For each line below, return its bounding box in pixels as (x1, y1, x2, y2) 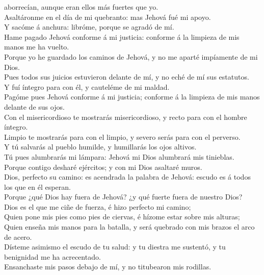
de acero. (4, 231, 32, 242)
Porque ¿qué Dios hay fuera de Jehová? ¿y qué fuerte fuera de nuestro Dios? (4, 191, 243, 202)
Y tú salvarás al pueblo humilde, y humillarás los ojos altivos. (4, 141, 197, 152)
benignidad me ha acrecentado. (4, 251, 101, 262)
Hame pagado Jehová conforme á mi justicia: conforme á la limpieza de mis (4, 31, 240, 42)
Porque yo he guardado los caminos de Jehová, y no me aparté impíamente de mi (4, 51, 258, 62)
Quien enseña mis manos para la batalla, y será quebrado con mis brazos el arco (4, 221, 255, 232)
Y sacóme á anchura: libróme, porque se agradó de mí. (4, 21, 174, 32)
